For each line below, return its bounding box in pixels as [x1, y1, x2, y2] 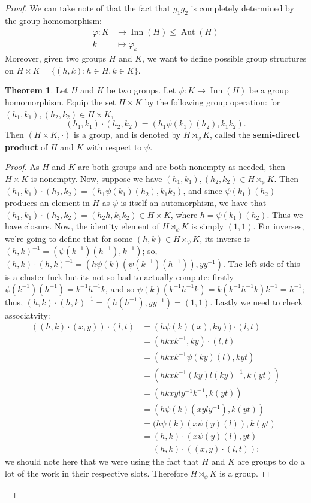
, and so [105, 282, 135, 295]
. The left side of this [222, 257, 300, 269]
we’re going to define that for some [5, 232, 133, 244]
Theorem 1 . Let [5, 84, 68, 96]
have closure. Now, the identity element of [5, 220, 159, 232]
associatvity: [5, 308, 50, 321]
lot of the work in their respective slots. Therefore [5, 467, 188, 480]
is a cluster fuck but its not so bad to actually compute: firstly [5, 271, 234, 283]
